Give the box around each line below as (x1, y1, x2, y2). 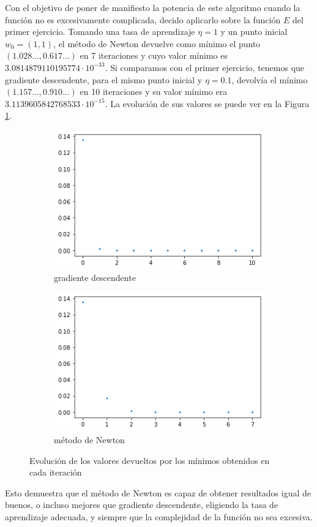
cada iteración (29, 466, 82, 479)
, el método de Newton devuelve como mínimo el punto (53, 37, 261, 50)
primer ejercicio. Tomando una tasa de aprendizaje (5, 25, 195, 38)
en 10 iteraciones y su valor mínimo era (80, 85, 228, 98)
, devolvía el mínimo (231, 73, 308, 86)
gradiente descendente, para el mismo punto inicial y (5, 73, 203, 86)
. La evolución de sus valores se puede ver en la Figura (105, 97, 310, 110)
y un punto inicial (220, 25, 288, 38)
